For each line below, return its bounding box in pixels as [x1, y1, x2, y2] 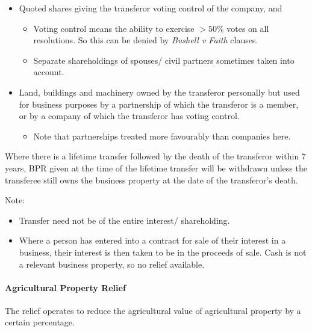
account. [33, 66, 64, 78]
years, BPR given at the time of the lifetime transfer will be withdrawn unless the [5, 161, 307, 174]
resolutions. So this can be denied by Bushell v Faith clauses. [33, 34, 258, 46]
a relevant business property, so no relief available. [19, 257, 205, 270]
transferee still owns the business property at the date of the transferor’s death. [5, 173, 298, 186]
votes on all [226, 22, 269, 34]
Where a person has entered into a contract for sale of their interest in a [19, 234, 286, 247]
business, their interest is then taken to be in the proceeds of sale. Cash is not [19, 245, 307, 258]
